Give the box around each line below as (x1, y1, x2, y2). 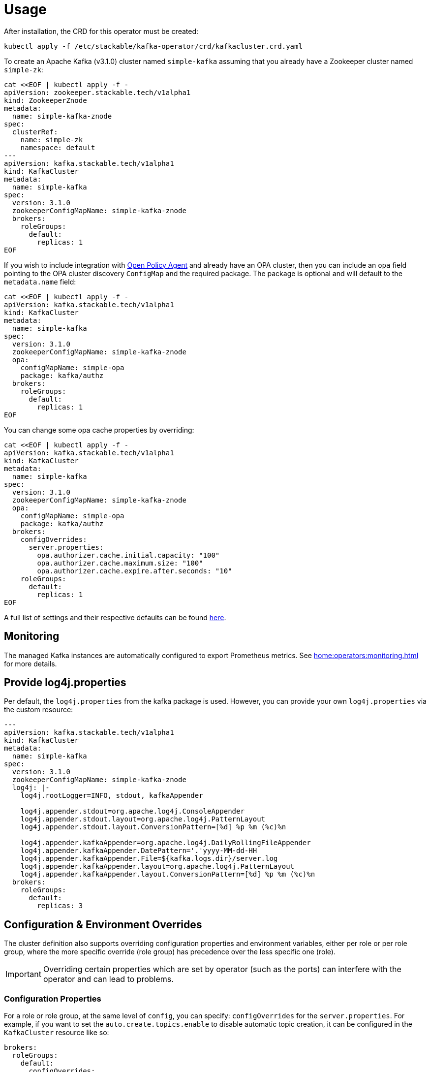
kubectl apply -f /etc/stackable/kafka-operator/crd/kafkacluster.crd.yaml (4, 42, 303, 50)
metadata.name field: (4, 277, 76, 286)
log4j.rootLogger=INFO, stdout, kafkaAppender (20, 791, 203, 800)
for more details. (4, 659, 57, 668)
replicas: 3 (37, 902, 83, 910)
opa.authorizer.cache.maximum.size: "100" (37, 559, 203, 567)
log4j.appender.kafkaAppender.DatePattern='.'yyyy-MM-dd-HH (20, 847, 257, 855)
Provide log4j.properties (4, 676, 126, 689)
